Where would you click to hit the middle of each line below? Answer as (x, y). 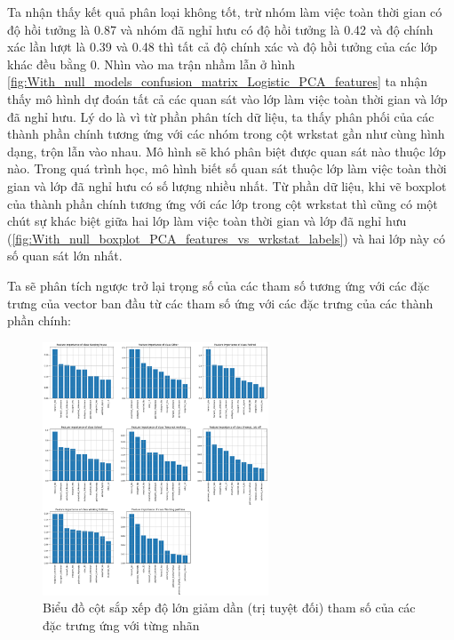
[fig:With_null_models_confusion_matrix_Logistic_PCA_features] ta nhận (217, 81)
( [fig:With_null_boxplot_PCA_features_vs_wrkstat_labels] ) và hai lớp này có (226, 238)
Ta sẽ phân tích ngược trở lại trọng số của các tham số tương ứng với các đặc (219, 285)
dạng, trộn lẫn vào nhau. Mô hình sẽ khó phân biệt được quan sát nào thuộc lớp (227, 151)
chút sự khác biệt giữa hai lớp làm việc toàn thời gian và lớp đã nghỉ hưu (207, 221)
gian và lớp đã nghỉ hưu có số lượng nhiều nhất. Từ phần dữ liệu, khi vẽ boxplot (227, 185)
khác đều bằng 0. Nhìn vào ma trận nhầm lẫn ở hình (151, 64)
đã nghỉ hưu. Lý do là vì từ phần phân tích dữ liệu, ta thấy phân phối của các (221, 116)
